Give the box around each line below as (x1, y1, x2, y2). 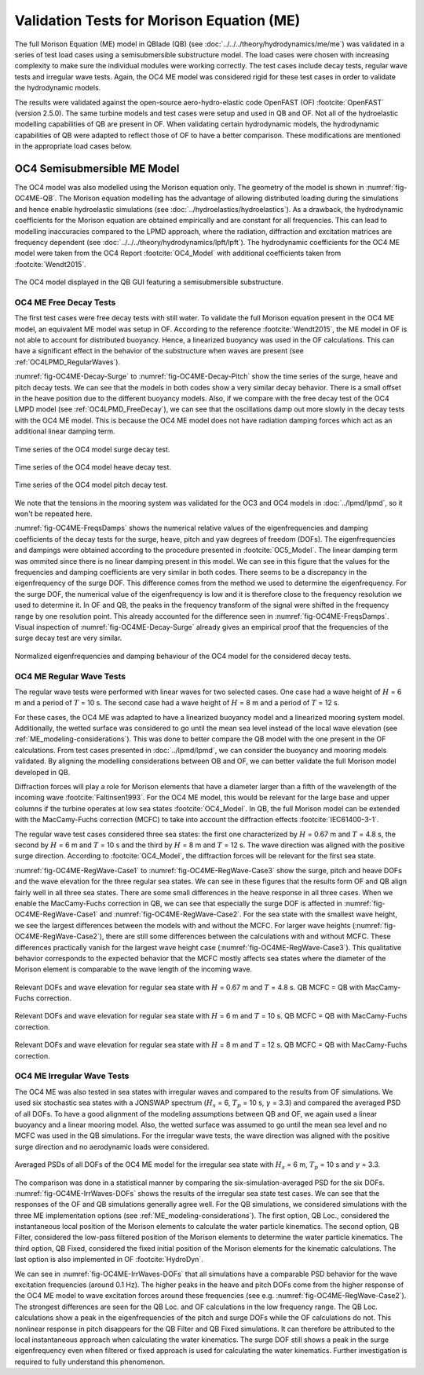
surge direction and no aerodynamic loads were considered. (14, 1142, 210, 1151)
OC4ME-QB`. (14, 193, 57, 203)
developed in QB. (14, 767, 71, 777)
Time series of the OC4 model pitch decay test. (14, 480, 168, 490)
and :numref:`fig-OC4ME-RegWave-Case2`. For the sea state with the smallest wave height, (99, 909, 398, 919)
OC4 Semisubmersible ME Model (14, 162, 180, 175)
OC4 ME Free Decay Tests (14, 297, 116, 308)
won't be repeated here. (14, 509, 93, 518)
